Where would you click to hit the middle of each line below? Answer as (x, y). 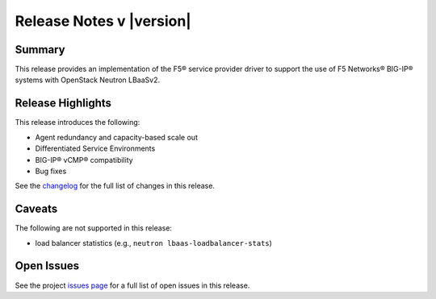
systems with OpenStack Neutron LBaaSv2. (88, 80)
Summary (40, 50)
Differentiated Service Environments (95, 148)
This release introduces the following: (78, 123)
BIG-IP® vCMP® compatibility (84, 160)
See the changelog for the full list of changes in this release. (115, 186)
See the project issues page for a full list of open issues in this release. (132, 285)
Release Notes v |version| (103, 21)
